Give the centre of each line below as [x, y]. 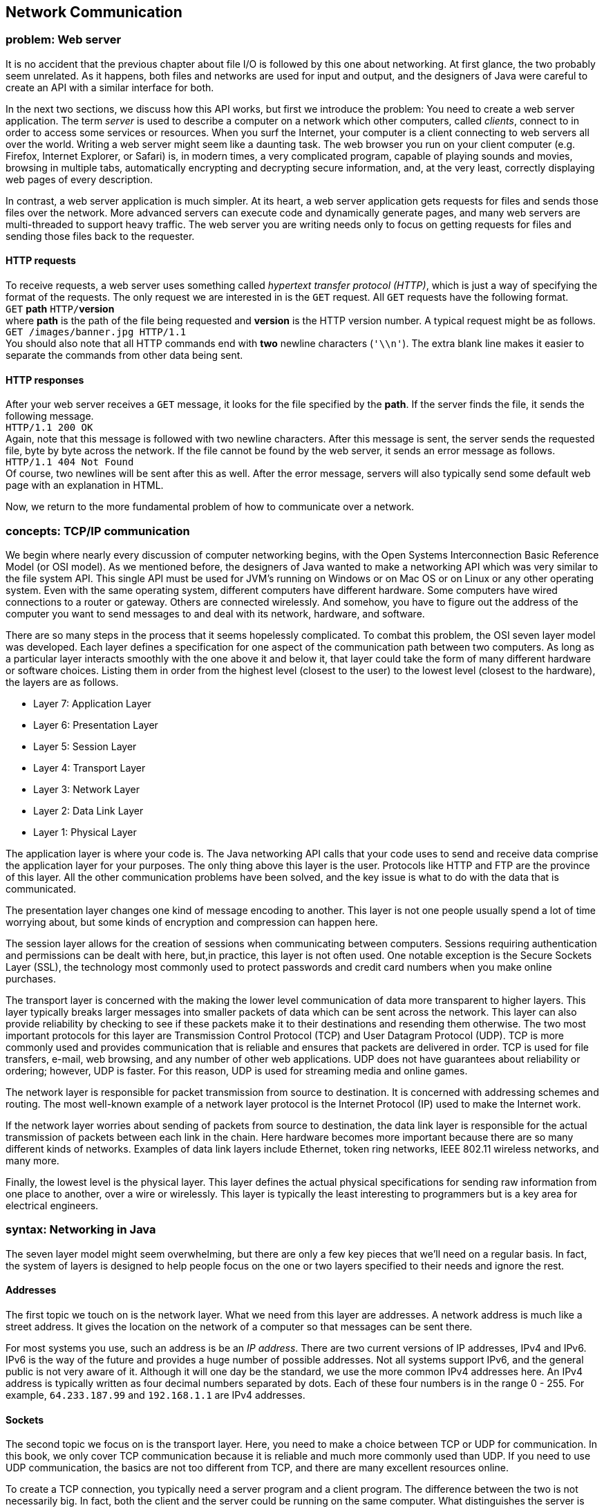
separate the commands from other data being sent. [124, 355]
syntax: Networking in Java [81, 1230]
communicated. [41, 888]
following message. [50, 416]
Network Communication [94, 12]
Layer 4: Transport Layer [89, 767]
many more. [32, 1160]
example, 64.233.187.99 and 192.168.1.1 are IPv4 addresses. [155, 1395]
